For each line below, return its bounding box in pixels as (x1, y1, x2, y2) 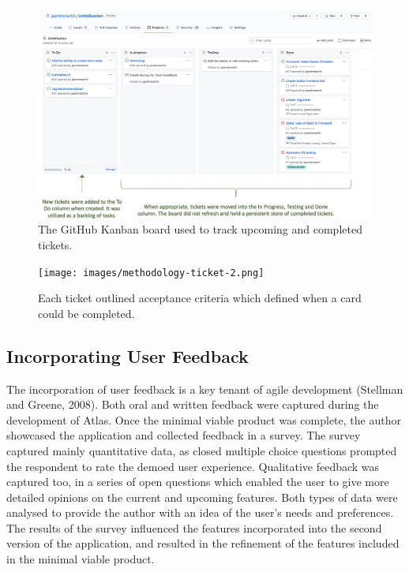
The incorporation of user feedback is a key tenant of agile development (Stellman (6, 380, 403, 397)
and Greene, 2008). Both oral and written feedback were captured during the (6, 396, 379, 413)
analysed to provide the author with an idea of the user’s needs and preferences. (6, 504, 394, 521)
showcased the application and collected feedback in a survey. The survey (6, 427, 361, 443)
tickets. (38, 236, 73, 252)
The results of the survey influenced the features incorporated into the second (6, 519, 382, 536)
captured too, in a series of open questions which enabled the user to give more (6, 473, 389, 490)
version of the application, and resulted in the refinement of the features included (6, 535, 400, 551)
